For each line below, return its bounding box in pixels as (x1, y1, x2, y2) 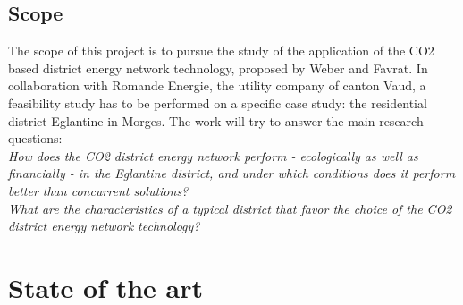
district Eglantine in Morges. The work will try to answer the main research (8, 111, 424, 130)
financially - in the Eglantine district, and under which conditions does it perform (8, 164, 456, 182)
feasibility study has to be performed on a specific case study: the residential (8, 93, 427, 112)
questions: (8, 129, 63, 148)
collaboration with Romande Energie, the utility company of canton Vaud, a (8, 76, 426, 95)
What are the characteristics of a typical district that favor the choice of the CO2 (8, 199, 452, 217)
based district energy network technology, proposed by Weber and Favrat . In (8, 58, 428, 77)
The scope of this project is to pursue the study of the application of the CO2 (8, 41, 434, 60)
